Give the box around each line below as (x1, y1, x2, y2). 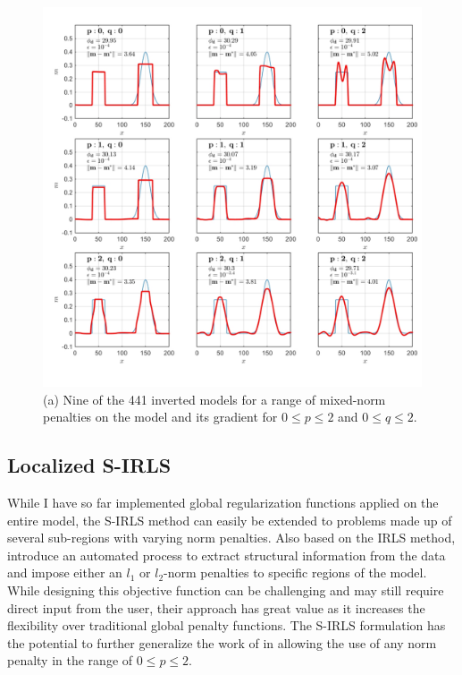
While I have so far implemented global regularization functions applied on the (7, 492, 439, 511)
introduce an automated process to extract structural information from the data (7, 545, 446, 564)
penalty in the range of (7, 651, 133, 670)
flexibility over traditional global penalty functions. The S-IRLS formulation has (7, 616, 446, 635)
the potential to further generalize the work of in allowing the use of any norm (7, 633, 437, 652)
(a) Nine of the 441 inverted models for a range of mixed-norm (43, 389, 386, 408)
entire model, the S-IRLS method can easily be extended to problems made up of (7, 510, 452, 529)
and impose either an (7, 563, 122, 582)
